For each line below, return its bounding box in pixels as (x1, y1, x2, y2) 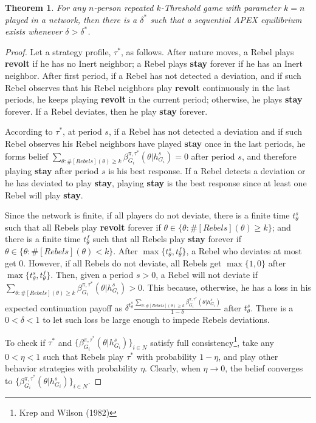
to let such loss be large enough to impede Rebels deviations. (43, 313, 270, 326)
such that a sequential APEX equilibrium (150, 13, 302, 25)
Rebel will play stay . (5, 188, 83, 201)
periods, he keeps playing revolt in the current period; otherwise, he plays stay (5, 93, 303, 106)
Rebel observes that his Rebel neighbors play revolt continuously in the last (5, 81, 290, 93)
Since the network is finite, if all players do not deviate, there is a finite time (5, 209, 290, 222)
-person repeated (94, 1, 154, 13)
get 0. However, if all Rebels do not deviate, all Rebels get (5, 256, 222, 269)
